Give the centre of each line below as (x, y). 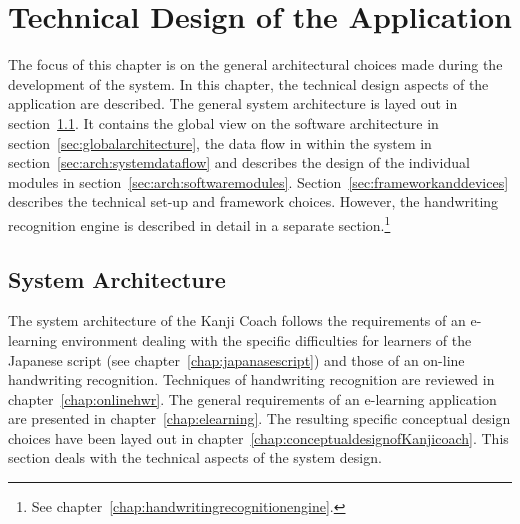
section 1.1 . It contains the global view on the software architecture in (223, 122)
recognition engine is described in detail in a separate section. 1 (199, 223)
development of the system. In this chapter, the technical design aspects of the (248, 83)
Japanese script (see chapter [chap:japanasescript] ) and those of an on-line (236, 359)
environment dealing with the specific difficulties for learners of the (266, 339)
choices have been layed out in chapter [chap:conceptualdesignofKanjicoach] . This (258, 437)
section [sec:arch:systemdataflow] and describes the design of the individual (239, 162)
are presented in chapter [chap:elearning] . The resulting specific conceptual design (259, 418)
